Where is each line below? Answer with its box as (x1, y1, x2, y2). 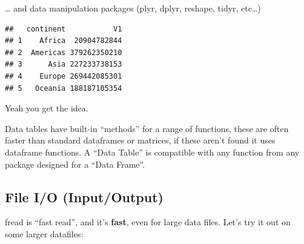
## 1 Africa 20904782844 (5, 36, 122, 45)
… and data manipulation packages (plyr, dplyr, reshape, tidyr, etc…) (5, 2, 261, 14)
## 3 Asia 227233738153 (5, 60, 122, 69)
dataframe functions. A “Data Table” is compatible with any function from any (5, 145, 300, 158)
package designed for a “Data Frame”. (5, 157, 145, 170)
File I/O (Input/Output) (5, 187, 164, 206)
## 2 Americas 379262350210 (5, 48, 122, 57)
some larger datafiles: (5, 227, 84, 240)
